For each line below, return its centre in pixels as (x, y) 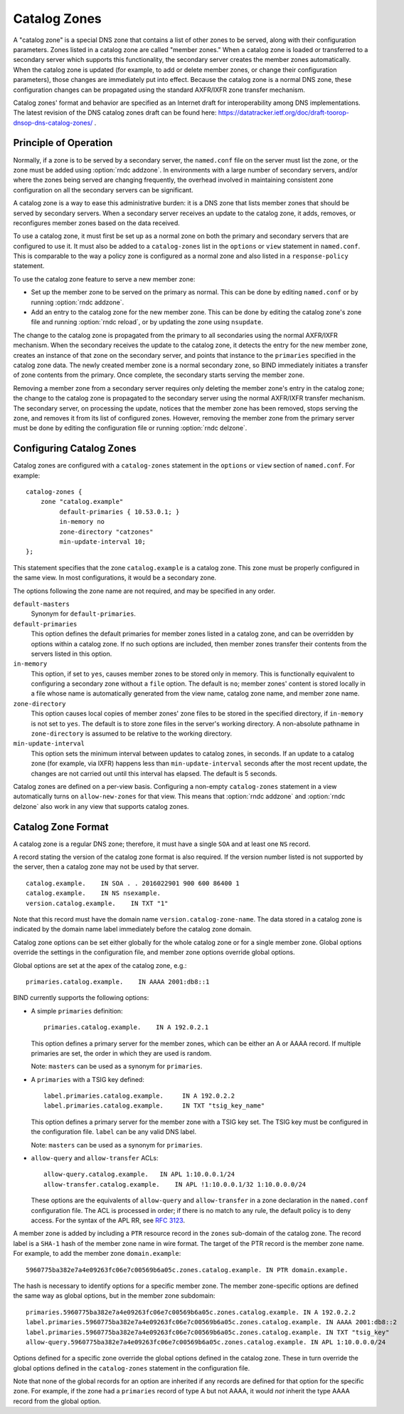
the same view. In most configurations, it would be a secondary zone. (115, 578)
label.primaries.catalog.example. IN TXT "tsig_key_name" (154, 1106)
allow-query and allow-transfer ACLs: (95, 1158)
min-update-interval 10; (102, 541)
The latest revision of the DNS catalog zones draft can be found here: (115, 113)
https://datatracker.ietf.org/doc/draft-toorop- (284, 113)
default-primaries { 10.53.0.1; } (119, 512)
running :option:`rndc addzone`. (78, 302)
